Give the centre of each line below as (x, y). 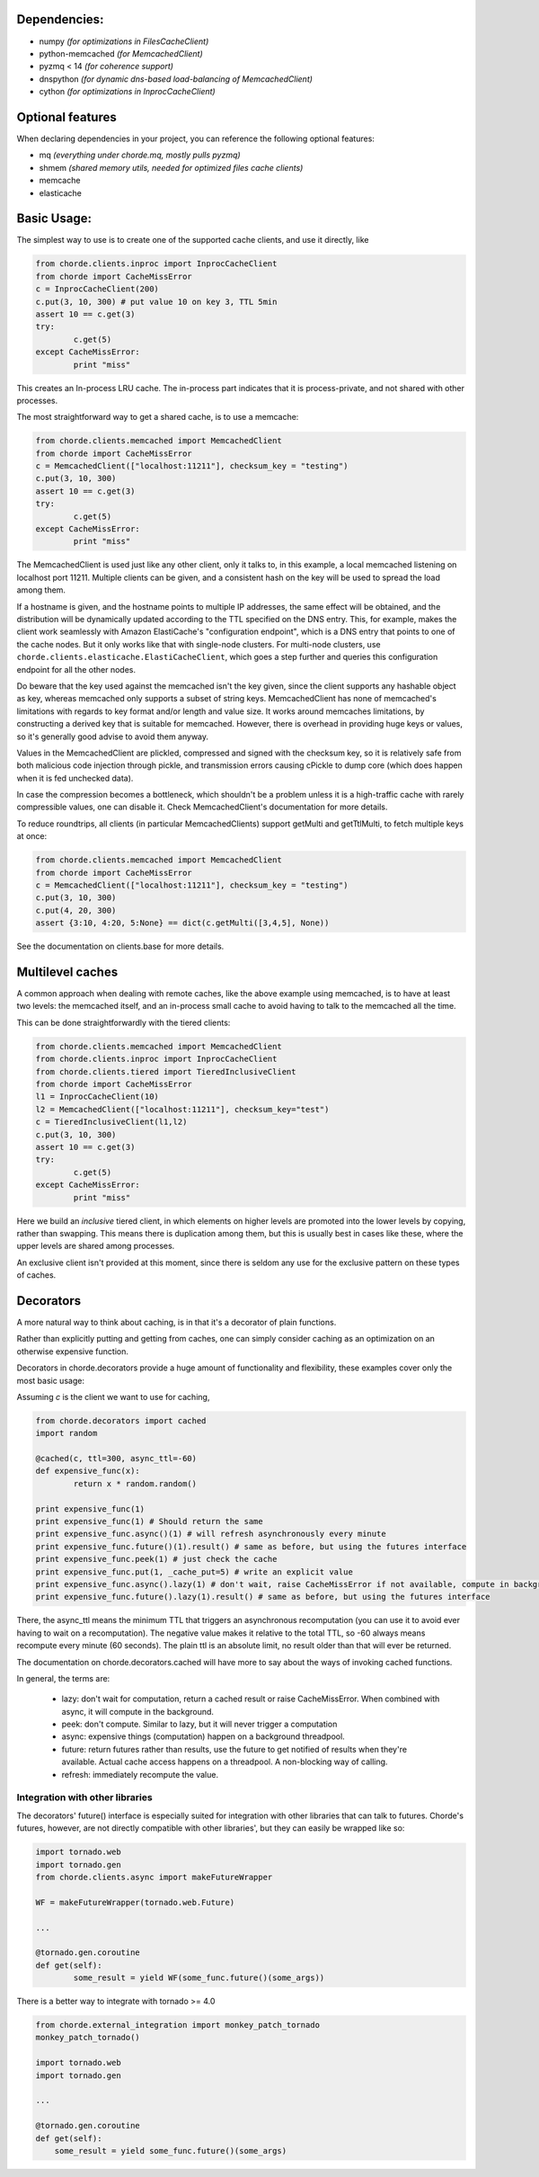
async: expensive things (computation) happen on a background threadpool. (203, 1736)
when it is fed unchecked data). (75, 778)
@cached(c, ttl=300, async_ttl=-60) (116, 1459)
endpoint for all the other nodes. (76, 669)
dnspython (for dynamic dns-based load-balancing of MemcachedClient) (176, 79)
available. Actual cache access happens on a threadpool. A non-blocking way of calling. (225, 1762)
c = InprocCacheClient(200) (97, 289)
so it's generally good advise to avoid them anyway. (113, 736)
